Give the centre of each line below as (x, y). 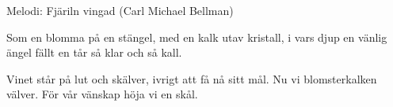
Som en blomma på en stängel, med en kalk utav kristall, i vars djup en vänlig (197, 37)
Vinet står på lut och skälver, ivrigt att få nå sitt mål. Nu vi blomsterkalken (192, 78)
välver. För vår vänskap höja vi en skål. (102, 94)
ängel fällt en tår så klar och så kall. (94, 52)
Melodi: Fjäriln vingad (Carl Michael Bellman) (120, 10)
